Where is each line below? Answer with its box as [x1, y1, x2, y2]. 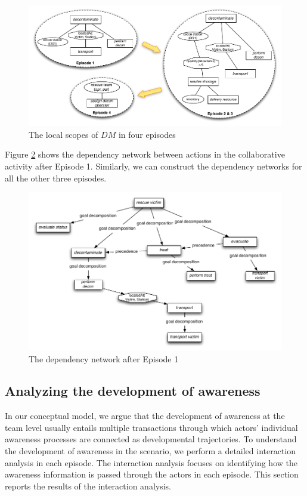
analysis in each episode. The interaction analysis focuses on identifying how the [5, 456, 297, 469]
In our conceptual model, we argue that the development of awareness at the [5, 409, 285, 422]
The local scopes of [29, 128, 98, 140]
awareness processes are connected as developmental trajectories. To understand [5, 433, 297, 445]
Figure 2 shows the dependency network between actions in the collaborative [5, 148, 285, 161]
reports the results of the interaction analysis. [5, 479, 171, 492]
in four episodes [118, 128, 176, 140]
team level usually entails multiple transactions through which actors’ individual [5, 421, 298, 433]
